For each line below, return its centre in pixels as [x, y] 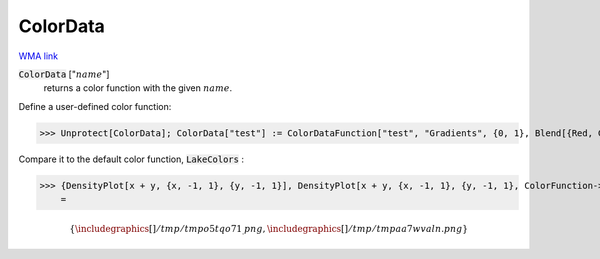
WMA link [38, 56]
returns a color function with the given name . [138, 88]
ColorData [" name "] [64, 74]
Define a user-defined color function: [95, 106]
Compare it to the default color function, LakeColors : [131, 159]
